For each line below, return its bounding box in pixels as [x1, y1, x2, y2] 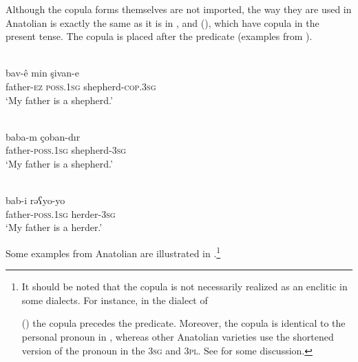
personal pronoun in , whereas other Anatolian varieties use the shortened [21, 329, 334, 343]
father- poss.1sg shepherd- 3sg [6, 143, 127, 157]
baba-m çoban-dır [6, 129, 81, 143]
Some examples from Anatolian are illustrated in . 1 [6, 243, 221, 260]
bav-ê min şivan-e [6, 66, 80, 80]
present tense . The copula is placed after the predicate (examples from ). [6, 29, 313, 43]
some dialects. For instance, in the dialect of [21, 292, 208, 307]
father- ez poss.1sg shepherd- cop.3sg [6, 79, 156, 93]
